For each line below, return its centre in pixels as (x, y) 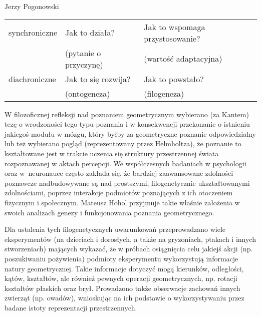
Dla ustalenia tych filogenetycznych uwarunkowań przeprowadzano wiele (115, 229)
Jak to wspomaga (175, 27)
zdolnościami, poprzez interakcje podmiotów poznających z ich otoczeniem (119, 193)
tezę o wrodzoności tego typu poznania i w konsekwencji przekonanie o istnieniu (127, 124)
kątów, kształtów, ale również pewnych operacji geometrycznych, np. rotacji (121, 278)
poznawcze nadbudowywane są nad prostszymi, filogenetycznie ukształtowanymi (127, 183)
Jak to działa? (90, 33)
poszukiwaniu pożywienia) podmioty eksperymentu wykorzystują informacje (121, 258)
